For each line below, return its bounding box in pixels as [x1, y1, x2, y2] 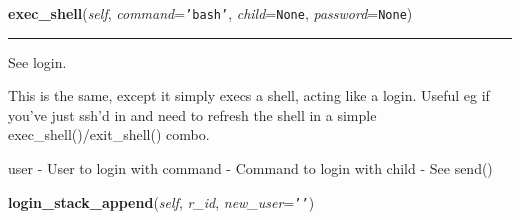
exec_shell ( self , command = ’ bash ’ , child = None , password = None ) [8, 3, 413, 23]
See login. [8, 51, 67, 72]
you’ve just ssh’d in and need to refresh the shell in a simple [8, 104, 377, 125]
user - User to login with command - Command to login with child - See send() [8, 158, 493, 179]
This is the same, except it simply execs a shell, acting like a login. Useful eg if [8, 85, 490, 106]
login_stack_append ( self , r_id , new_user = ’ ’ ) [8, 191, 315, 212]
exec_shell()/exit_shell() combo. [8, 124, 210, 145]
